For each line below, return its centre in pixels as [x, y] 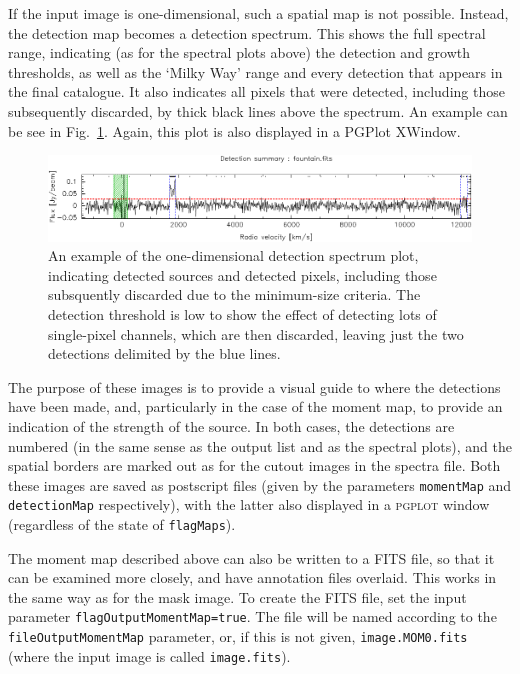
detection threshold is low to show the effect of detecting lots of [242, 313]
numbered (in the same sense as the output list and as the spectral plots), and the [260, 445]
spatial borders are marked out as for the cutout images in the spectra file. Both [254, 465]
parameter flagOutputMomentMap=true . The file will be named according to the [252, 616]
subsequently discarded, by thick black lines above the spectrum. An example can [258, 110]
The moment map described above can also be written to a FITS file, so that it [251, 557]
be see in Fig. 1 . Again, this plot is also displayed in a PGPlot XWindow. [234, 130]
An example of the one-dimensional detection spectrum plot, [233, 255]
